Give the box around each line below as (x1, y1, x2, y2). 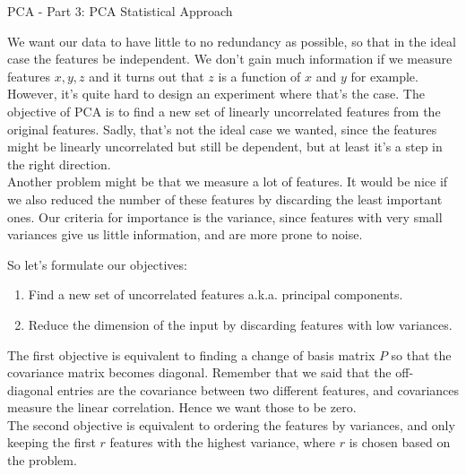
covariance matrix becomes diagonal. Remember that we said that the (7, 363, 392, 382)
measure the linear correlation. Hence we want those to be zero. (7, 398, 357, 417)
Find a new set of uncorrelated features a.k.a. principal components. (28, 285, 403, 304)
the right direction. (7, 154, 111, 173)
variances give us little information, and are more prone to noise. (7, 225, 363, 244)
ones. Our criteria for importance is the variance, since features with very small (7, 207, 443, 226)
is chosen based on (349, 433, 451, 452)
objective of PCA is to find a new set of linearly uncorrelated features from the (7, 101, 441, 120)
